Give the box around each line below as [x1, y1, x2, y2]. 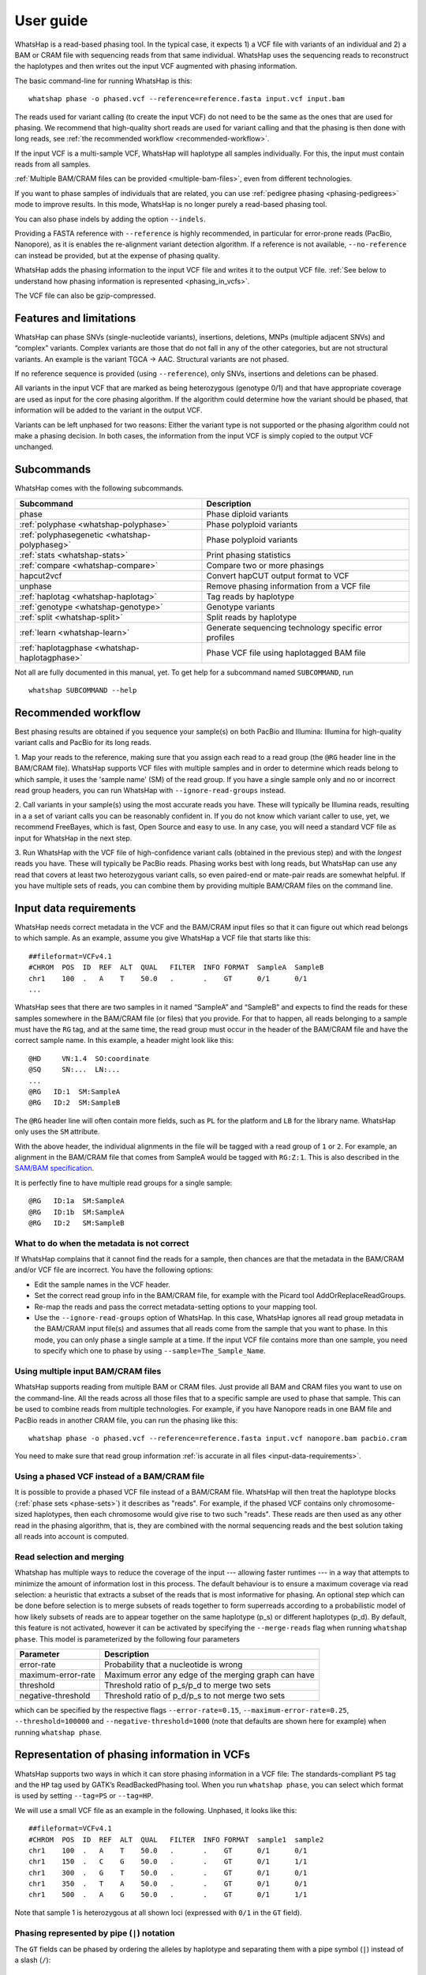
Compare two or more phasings [206, 559, 324, 570]
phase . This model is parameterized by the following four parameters [14, 1634, 241, 1643]
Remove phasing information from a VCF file [206, 581, 371, 592]
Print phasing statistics [206, 549, 291, 560]
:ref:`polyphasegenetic [19, 529, 104, 540]
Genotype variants [206, 601, 275, 612]
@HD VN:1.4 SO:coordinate [28, 1054, 150, 1063]
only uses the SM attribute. [14, 1127, 100, 1137]
